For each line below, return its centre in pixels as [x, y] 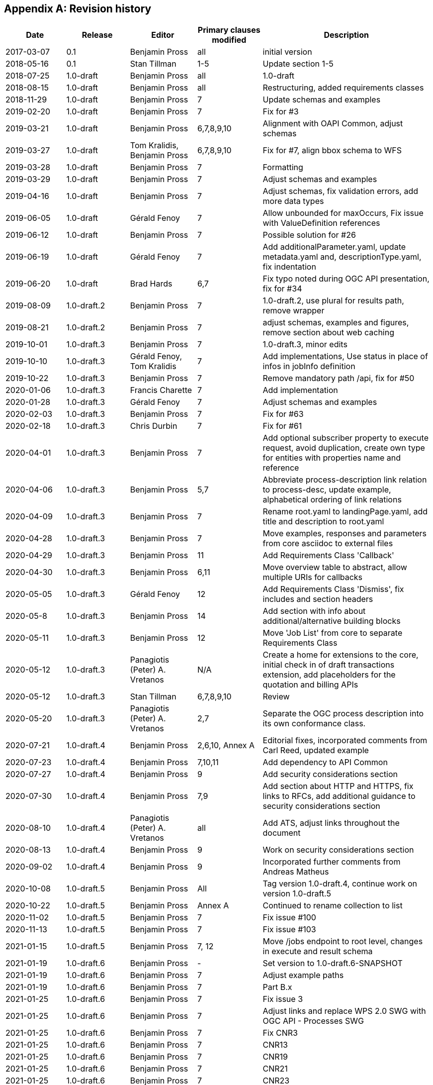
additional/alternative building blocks [332, 621]
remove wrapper [294, 311]
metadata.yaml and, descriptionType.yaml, [342, 257]
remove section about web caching [328, 333]
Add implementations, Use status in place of [345, 356]
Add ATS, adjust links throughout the [331, 823]
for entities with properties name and [332, 458]
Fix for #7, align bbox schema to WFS [332, 150]
